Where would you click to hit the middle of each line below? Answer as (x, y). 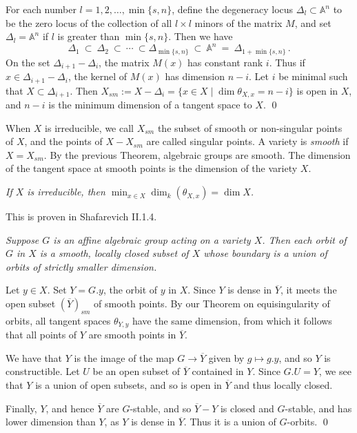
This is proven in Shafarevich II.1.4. (81, 216)
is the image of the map (124, 357)
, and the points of (63, 141)
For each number (41, 9)
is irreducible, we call (89, 127)
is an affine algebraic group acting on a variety (152, 239)
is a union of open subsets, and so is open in (129, 385)
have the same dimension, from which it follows (232, 320)
